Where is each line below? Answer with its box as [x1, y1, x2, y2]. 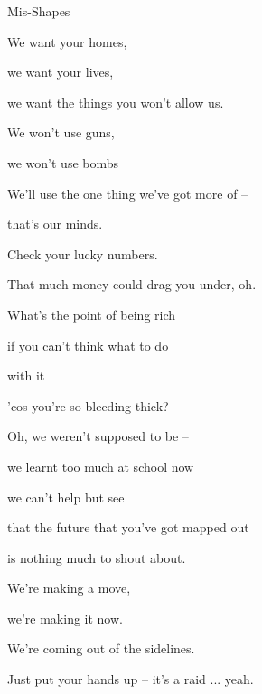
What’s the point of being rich [7, 305, 176, 324]
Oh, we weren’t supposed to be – [7, 427, 189, 445]
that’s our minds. [7, 214, 103, 233]
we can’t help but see [7, 487, 125, 506]
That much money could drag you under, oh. [7, 275, 257, 294]
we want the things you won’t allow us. [7, 92, 224, 111]
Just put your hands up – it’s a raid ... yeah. [7, 670, 254, 689]
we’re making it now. [7, 608, 123, 627]
